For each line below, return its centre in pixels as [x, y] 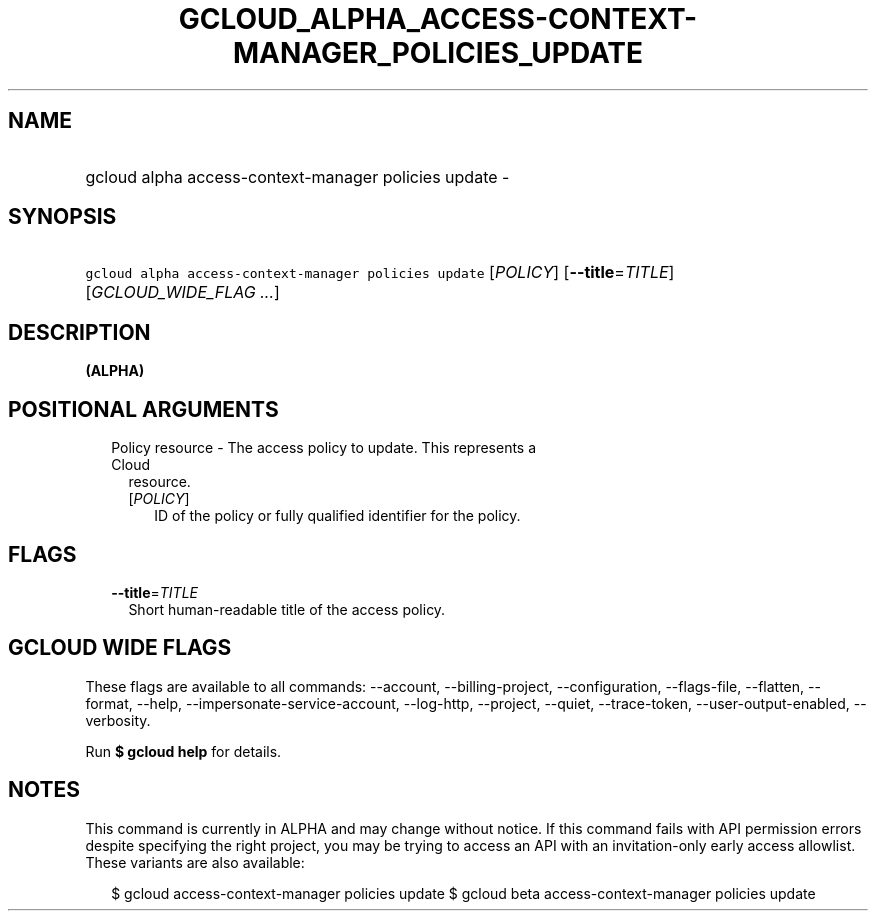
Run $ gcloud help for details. [183, 751]
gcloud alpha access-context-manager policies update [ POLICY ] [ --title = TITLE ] [380, 272]
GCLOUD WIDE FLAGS [120, 648]
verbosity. [118, 720]
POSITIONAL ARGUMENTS [143, 409]
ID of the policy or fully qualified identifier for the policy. [337, 516]
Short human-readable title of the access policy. [287, 609]
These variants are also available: [195, 862]
